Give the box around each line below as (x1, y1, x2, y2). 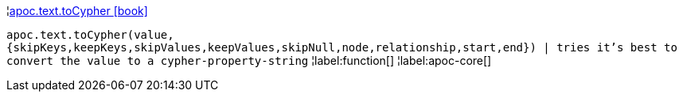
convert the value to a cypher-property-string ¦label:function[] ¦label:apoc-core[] (6, 54, 492, 67)
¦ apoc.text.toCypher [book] (6, 4, 148, 17)
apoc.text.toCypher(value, (6, 28, 174, 41)
